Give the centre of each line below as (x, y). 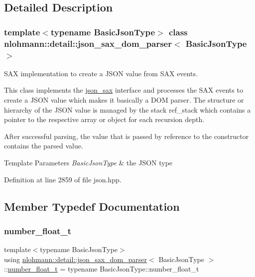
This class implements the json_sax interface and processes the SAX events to (124, 90)
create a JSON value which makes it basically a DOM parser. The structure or (124, 100)
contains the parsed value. (44, 146)
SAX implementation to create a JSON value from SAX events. (101, 73)
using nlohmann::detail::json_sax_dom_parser (76, 259)
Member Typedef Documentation (92, 206)
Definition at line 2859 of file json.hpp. (63, 179)
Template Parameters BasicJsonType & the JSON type (88, 162)
